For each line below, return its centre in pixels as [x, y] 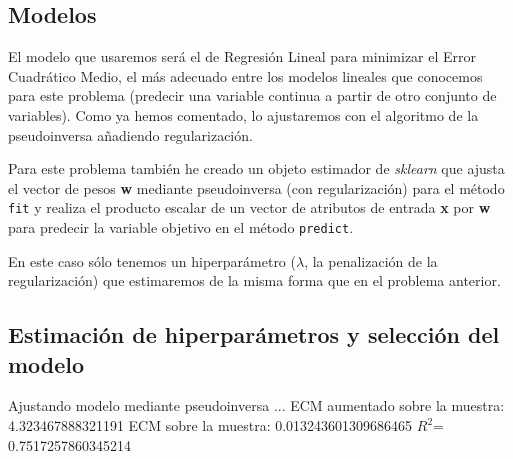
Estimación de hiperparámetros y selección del [254, 334]
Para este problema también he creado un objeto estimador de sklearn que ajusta [256, 168]
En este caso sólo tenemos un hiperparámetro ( [152, 260]
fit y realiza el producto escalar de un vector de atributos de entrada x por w [249, 207]
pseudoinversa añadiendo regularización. [130, 134]
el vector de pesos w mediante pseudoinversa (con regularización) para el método [256, 187]
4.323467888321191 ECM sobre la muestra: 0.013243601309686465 [210, 425]
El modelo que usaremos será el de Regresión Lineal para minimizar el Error [242, 56]
